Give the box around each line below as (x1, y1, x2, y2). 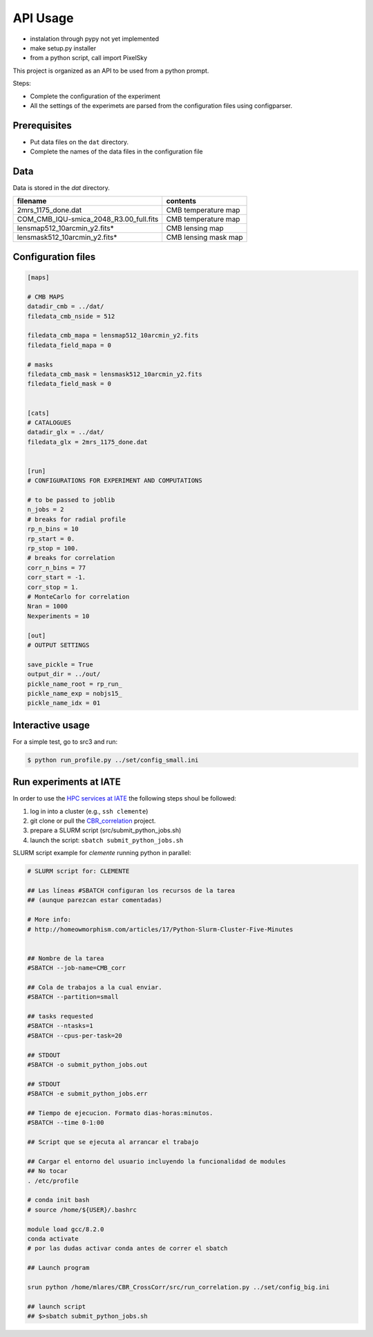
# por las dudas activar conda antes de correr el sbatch (27, 1244, 228, 1253)
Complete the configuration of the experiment (30, 92, 161, 100)
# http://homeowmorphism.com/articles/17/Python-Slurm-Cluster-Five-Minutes (27, 925, 294, 933)
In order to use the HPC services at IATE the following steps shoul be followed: (12, 794, 237, 803)
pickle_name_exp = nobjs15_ (27, 689, 122, 698)
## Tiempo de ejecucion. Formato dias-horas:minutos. (27, 1109, 213, 1116)
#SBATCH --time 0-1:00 (27, 1119, 104, 1127)
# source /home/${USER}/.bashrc (27, 1206, 137, 1213)
